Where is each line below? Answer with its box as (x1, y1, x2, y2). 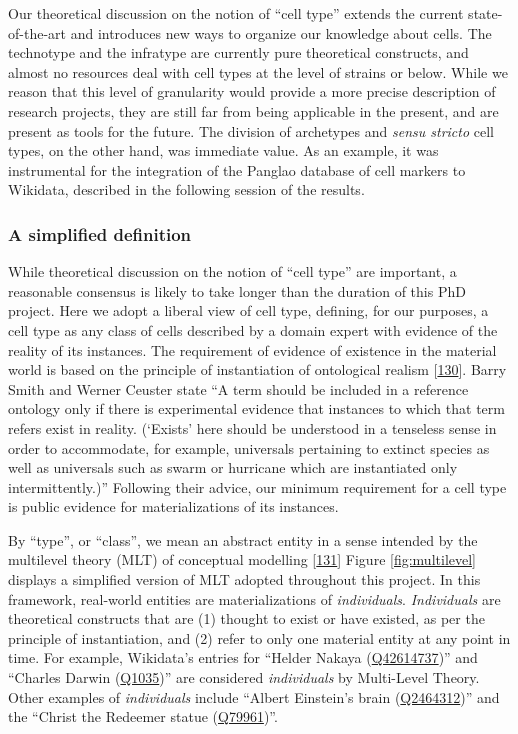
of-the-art (8, 22, 66, 43)
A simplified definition (8, 221, 192, 246)
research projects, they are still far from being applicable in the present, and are (8, 100, 499, 121)
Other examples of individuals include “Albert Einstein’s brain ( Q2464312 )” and (8, 686, 500, 707)
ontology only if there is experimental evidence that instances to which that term (8, 398, 505, 419)
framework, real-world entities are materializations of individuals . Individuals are (8, 588, 501, 609)
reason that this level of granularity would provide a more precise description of (8, 81, 496, 102)
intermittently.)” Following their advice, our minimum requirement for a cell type (8, 476, 507, 497)
